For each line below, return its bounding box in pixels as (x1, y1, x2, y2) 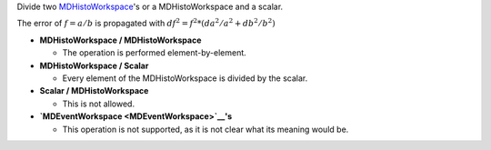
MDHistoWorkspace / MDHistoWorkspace (39, 35, 202, 45)
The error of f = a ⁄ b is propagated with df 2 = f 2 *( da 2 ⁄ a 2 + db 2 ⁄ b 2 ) (16, 16, 276, 29)
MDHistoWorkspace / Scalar (39, 60, 149, 71)
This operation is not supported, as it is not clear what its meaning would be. (62, 124, 349, 135)
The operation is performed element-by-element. (62, 47, 247, 58)
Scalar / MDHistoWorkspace (39, 85, 149, 96)
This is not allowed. (62, 98, 135, 109)
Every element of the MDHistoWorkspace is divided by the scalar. (62, 73, 308, 84)
